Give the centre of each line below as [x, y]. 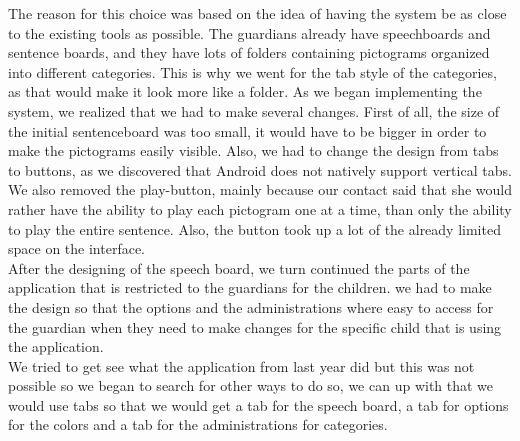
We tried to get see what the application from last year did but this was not [241, 365]
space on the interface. [76, 248]
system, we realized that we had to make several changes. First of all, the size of [254, 110]
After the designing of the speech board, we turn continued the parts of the [239, 267]
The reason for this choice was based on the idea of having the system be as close [257, 13]
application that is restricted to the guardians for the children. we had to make [250, 287]
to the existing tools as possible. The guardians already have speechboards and [249, 32]
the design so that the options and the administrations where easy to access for [251, 306]
